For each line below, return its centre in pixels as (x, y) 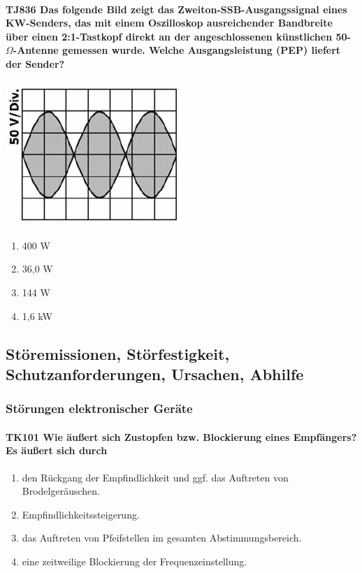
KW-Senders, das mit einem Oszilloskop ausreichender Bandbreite (169, 23)
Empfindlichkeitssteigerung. (81, 514)
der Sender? (35, 63)
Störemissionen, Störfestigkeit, (118, 353)
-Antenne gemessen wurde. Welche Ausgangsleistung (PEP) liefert (177, 50)
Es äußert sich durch (57, 450)
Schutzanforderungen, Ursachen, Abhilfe (155, 373)
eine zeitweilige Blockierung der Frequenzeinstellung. (135, 561)
